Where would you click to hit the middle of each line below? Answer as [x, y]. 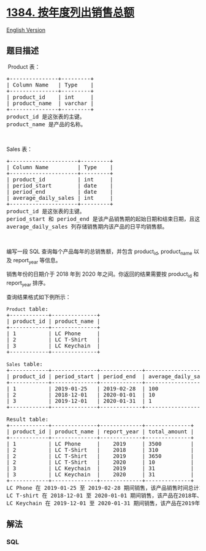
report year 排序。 [28, 284]
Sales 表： [19, 149]
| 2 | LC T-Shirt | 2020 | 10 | [100, 462]
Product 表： [24, 66]
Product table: [28, 309]
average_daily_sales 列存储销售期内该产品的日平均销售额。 [87, 226]
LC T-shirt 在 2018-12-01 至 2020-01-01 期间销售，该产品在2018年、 [104, 495]
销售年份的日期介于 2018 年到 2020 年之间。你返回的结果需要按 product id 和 [103, 275]
